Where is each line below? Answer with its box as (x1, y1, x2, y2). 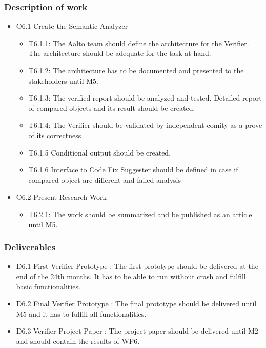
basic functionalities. (16, 281, 80, 292)
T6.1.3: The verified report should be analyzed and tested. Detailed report (28, 92, 262, 103)
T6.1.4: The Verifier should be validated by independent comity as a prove (28, 120, 262, 130)
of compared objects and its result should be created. (28, 102, 195, 113)
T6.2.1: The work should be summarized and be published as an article (28, 208, 252, 219)
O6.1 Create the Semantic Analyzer (16, 21, 128, 31)
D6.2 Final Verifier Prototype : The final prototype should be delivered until (16, 298, 257, 309)
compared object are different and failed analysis (28, 174, 181, 185)
